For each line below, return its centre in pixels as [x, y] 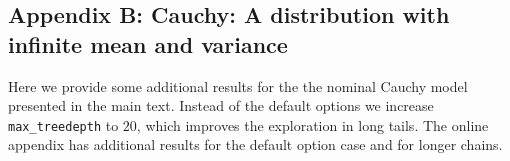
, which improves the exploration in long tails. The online [312, 124]
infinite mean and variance [148, 43]
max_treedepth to [63, 124]
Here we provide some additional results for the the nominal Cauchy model [238, 85]
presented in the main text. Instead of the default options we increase [221, 105]
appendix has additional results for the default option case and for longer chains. [255, 144]
